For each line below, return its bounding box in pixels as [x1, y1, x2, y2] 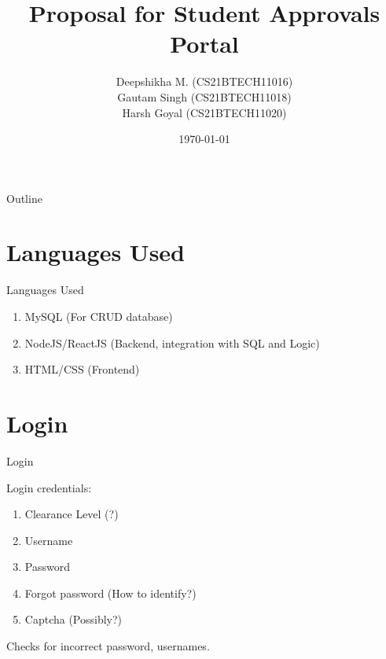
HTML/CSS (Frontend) [24, 361, 140, 377]
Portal [170, 28, 239, 60]
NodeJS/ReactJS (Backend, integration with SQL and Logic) [24, 334, 320, 351]
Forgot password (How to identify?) [24, 584, 197, 601]
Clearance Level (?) [24, 506, 119, 522]
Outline [6, 190, 42, 206]
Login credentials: [6, 479, 92, 495]
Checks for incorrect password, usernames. [6, 638, 210, 654]
